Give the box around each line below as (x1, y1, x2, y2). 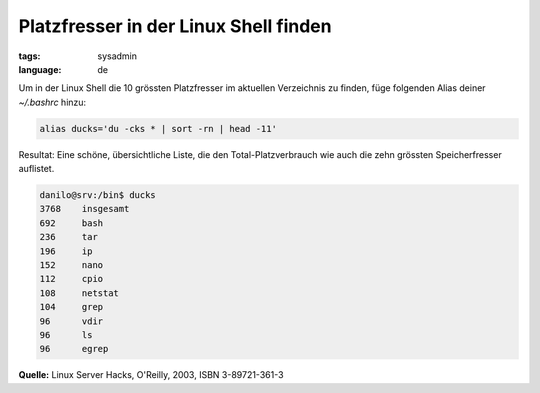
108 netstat (39, 287, 120, 299)
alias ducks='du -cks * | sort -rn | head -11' (39, 123, 277, 134)
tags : (18, 50, 41, 62)
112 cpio (39, 273, 104, 285)
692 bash (39, 217, 104, 229)
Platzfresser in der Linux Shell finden (18, 15, 332, 37)
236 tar (39, 231, 99, 243)
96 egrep (39, 343, 109, 355)
